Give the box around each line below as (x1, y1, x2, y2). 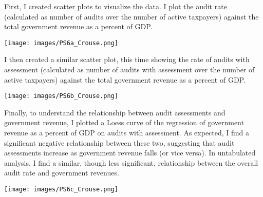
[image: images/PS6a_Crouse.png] (4, 39, 118, 47)
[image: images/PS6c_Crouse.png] (4, 186, 118, 193)
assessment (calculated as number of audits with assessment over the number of (4, 64, 255, 75)
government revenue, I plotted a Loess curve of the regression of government (4, 117, 244, 128)
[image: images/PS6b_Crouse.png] (4, 92, 118, 100)
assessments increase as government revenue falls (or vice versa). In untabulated (4, 147, 256, 158)
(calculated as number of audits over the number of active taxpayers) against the (4, 11, 259, 22)
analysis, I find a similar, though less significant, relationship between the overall (4, 157, 258, 168)
